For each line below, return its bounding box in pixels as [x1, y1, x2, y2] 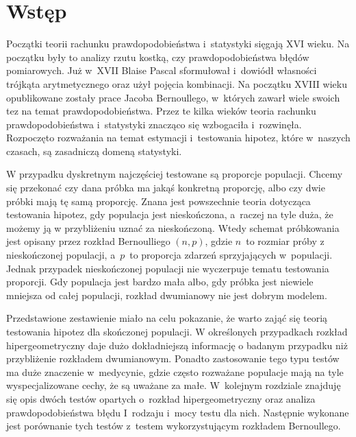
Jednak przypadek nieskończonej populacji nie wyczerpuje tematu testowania [6, 261, 329, 275]
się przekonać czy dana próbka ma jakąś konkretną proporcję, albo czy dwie [6, 180, 325, 195]
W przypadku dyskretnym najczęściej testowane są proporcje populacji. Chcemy [6, 167, 343, 181]
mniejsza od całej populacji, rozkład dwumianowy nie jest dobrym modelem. [6, 287, 327, 302]
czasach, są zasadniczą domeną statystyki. [6, 143, 182, 158]
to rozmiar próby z [246, 234, 325, 248]
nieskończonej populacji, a [6, 248, 116, 262]
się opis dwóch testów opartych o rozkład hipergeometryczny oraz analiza [6, 391, 316, 405]
